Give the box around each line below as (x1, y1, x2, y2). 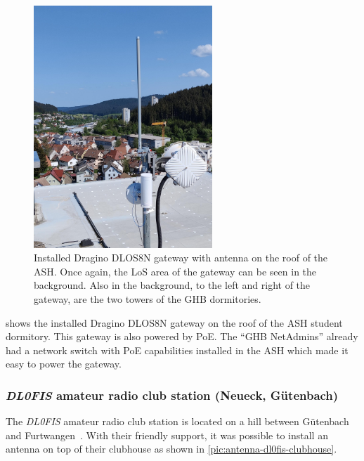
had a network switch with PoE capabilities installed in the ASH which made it (6, 342, 349, 357)
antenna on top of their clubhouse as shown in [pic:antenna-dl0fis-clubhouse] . (6, 441, 337, 456)
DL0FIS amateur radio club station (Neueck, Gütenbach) (6, 386, 339, 403)
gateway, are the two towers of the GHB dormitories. (34, 291, 261, 306)
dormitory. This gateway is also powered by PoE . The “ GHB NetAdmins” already (6, 329, 358, 344)
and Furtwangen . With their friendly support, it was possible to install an (6, 427, 328, 442)
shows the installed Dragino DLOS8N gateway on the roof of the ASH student (6, 315, 343, 330)
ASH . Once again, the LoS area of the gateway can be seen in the (34, 264, 317, 278)
